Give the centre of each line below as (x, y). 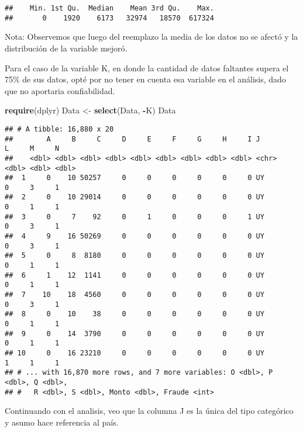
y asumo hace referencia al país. (62, 422)
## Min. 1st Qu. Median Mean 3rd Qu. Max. (109, 8)
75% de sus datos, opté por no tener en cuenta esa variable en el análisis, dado (145, 79)
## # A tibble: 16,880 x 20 (59, 129)
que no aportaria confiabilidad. (60, 90)
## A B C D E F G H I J (132, 139)
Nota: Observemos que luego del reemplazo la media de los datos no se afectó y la (151, 37)
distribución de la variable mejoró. (66, 48)
